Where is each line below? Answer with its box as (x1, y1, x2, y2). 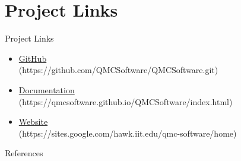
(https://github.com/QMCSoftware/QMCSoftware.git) (18, 64, 218, 76)
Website (18, 115, 48, 128)
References (5, 147, 43, 159)
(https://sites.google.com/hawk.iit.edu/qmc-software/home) (18, 127, 237, 139)
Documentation (18, 83, 75, 96)
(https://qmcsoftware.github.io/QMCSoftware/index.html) (18, 95, 233, 108)
